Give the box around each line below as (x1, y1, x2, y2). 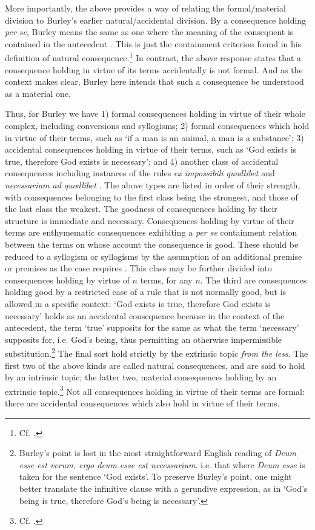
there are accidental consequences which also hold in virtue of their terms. (5, 396, 280, 409)
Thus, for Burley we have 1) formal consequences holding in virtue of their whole (5, 107, 306, 120)
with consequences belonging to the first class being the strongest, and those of (5, 190, 298, 203)
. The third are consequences (200, 273, 307, 286)
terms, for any (140, 273, 193, 286)
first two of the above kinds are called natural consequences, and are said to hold (5, 359, 305, 371)
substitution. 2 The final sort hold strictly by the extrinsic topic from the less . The (5, 345, 308, 359)
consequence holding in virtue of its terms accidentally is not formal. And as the (5, 63, 303, 76)
